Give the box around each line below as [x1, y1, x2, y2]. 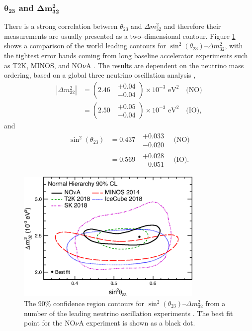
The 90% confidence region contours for [24, 298, 145, 309]
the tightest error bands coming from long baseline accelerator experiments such [4, 50, 248, 60]
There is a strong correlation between [4, 21, 118, 31]
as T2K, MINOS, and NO [4, 60, 83, 70]
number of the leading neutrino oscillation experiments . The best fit [24, 308, 233, 318]
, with [225, 40, 243, 51]
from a [205, 298, 226, 309]
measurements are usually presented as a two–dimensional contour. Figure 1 [4, 30, 236, 41]
